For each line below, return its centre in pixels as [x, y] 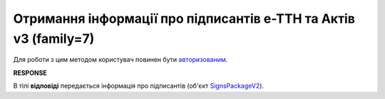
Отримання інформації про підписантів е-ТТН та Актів [184, 19]
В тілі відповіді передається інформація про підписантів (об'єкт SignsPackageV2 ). [138, 86]
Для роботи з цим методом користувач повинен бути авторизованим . [120, 60]
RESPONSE [30, 73]
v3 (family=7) [54, 38]
